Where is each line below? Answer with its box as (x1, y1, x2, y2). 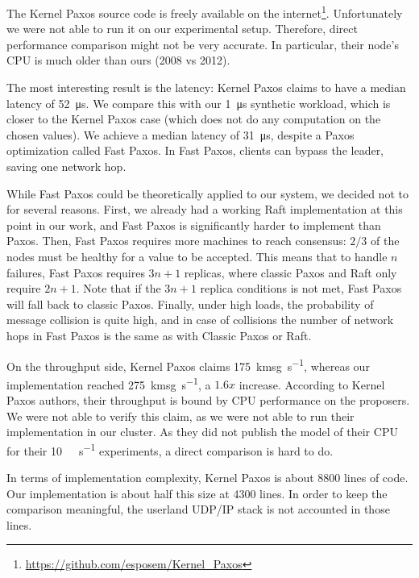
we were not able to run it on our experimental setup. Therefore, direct (6, 20, 358, 37)
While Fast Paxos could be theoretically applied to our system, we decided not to (6, 185, 409, 202)
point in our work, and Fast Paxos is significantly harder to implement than (6, 216, 381, 233)
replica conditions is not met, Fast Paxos (200, 280, 402, 297)
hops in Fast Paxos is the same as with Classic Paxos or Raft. (6, 326, 312, 343)
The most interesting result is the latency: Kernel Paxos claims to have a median (6, 79, 406, 96)
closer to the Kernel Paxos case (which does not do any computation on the (6, 110, 381, 127)
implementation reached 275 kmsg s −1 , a (6, 373, 211, 393)
